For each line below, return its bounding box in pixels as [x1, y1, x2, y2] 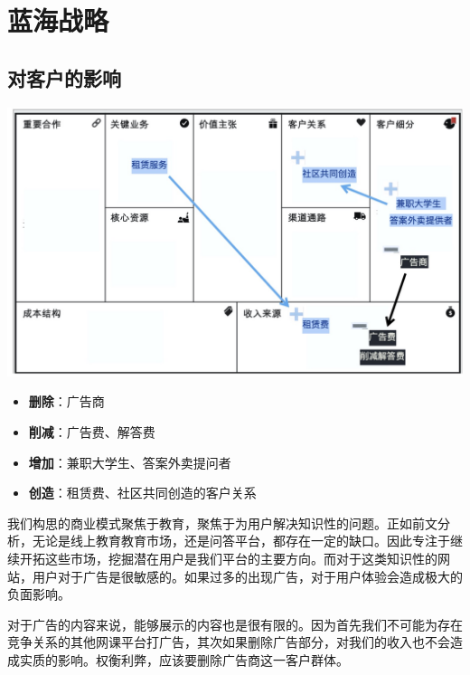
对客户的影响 [7, 63, 121, 91]
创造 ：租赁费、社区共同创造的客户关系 [28, 483, 257, 502]
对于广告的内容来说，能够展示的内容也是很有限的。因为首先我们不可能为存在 [7, 614, 463, 633]
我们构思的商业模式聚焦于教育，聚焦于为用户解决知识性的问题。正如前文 [7, 513, 437, 532]
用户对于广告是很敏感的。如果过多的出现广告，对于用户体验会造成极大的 [32, 566, 463, 585]
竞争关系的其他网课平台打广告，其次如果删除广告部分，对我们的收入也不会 [7, 632, 450, 651]
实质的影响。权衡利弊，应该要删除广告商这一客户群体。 [19, 650, 349, 669]
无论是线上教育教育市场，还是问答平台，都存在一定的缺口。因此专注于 [32, 531, 450, 550]
